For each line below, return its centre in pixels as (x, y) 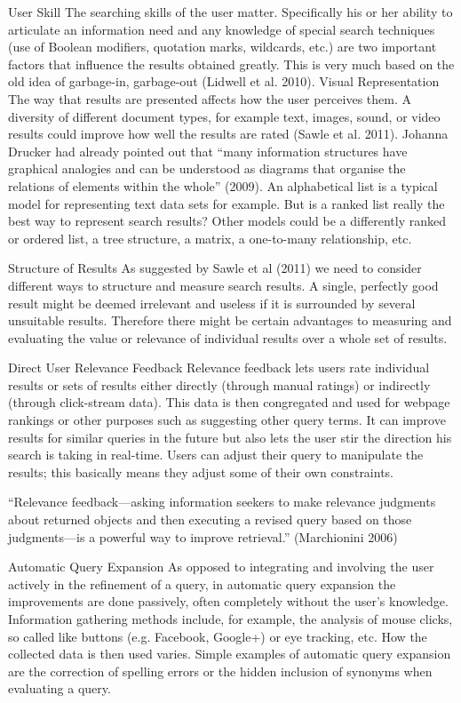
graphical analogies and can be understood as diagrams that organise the (207, 168)
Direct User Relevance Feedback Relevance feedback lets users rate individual (219, 367)
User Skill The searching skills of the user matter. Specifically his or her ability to (230, 12)
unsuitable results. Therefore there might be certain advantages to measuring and (230, 320)
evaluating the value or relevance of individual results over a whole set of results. (228, 337)
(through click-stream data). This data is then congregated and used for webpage (229, 402)
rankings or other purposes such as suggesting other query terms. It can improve (227, 420)
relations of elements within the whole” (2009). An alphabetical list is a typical (223, 185)
